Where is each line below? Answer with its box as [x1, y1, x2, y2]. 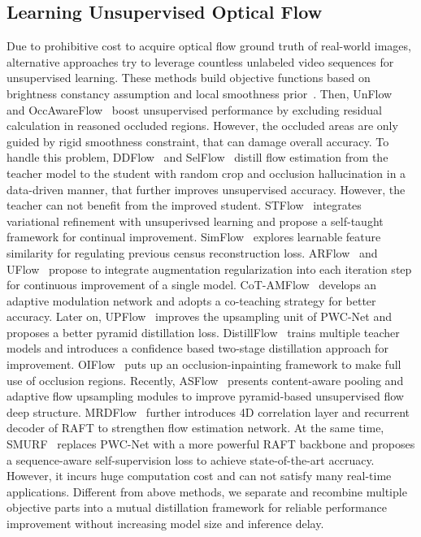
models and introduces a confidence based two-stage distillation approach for [7, 340, 388, 357]
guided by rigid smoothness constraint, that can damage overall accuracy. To [7, 132, 389, 149]
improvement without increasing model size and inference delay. [7, 515, 324, 532]
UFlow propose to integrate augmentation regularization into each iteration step [7, 260, 412, 277]
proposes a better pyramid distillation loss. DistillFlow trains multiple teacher [7, 323, 400, 340]
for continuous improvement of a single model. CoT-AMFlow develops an [7, 276, 377, 293]
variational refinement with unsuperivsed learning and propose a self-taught [7, 212, 384, 229]
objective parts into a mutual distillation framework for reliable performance [7, 499, 387, 516]
